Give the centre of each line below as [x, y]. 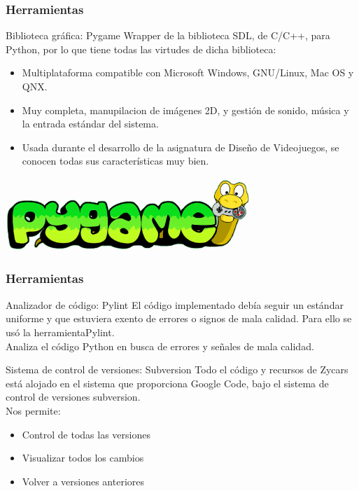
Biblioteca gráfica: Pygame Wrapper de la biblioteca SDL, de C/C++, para [168, 35]
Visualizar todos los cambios [83, 458]
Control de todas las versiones [86, 434]
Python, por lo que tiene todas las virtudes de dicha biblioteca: [141, 49]
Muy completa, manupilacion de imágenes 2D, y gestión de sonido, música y [185, 110]
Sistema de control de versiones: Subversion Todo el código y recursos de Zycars [177, 369]
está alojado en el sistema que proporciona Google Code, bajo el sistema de [167, 383]
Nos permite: [33, 410]
